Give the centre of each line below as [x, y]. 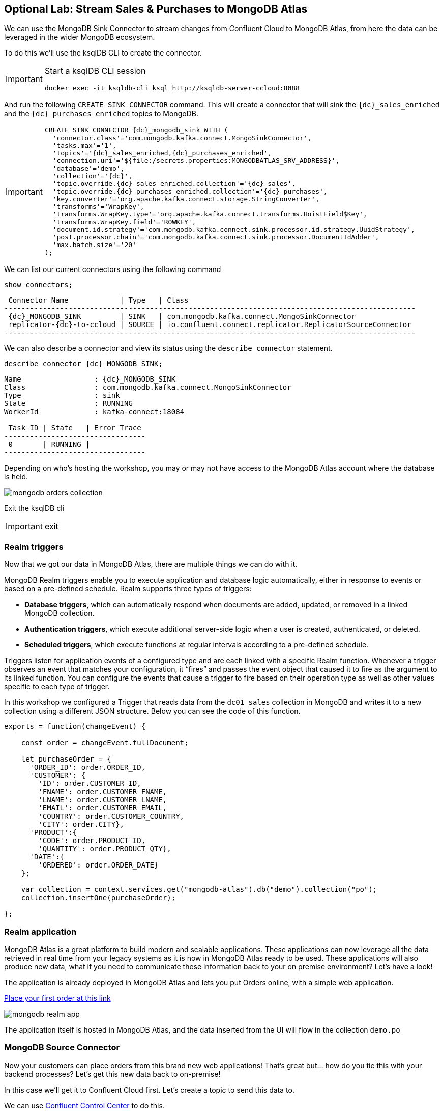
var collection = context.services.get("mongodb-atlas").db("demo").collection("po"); [199, 890]
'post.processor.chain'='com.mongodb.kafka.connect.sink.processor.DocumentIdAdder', [216, 237]
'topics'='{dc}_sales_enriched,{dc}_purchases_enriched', [162, 153]
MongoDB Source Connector [62, 1048]
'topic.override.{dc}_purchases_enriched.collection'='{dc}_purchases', [190, 192]
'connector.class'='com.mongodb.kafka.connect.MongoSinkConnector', [182, 138]
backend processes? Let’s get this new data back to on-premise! [112, 1074]
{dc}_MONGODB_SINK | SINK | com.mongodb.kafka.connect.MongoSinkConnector [182, 317]
